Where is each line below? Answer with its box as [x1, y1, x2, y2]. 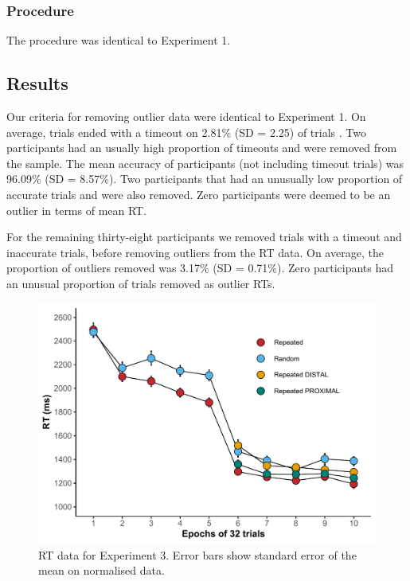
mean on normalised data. [38, 562, 165, 579]
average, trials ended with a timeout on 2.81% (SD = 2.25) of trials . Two [6, 123, 366, 140]
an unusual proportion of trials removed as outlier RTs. [6, 275, 275, 291]
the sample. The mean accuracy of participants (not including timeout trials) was [6, 154, 404, 171]
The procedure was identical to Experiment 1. [6, 32, 231, 49]
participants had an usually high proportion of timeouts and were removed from [6, 139, 397, 156]
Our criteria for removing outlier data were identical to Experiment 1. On [6, 108, 366, 125]
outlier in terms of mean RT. [6, 201, 147, 218]
